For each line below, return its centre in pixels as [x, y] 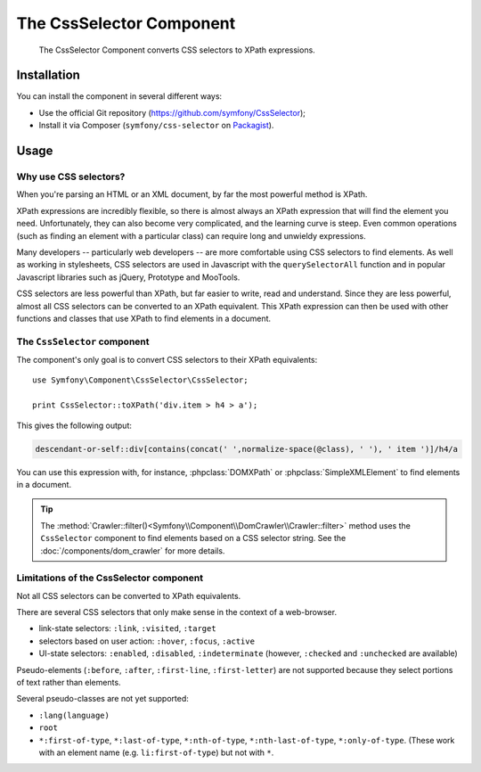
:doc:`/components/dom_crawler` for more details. [133, 550]
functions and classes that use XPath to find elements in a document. [144, 318]
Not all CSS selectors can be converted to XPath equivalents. [129, 595]
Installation [48, 75]
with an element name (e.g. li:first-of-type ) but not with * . [156, 752]
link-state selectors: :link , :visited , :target [128, 628]
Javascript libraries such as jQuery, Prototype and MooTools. [128, 277]
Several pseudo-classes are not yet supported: [102, 699]
